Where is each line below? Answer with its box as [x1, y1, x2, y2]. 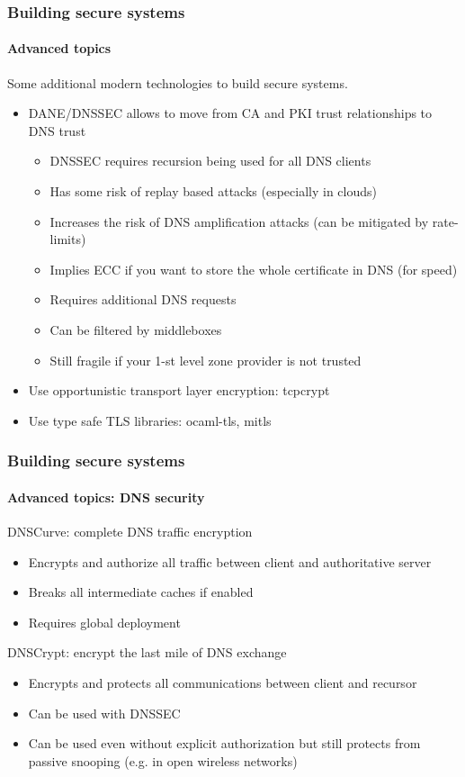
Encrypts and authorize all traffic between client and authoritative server [28, 552, 432, 571]
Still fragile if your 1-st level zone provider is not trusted [49, 350, 362, 369]
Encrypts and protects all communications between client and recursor [28, 673, 417, 691]
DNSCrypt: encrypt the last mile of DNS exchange [7, 643, 287, 662]
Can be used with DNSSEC [28, 703, 181, 722]
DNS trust [28, 121, 86, 140]
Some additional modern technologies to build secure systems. [7, 73, 348, 92]
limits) [49, 230, 86, 248]
